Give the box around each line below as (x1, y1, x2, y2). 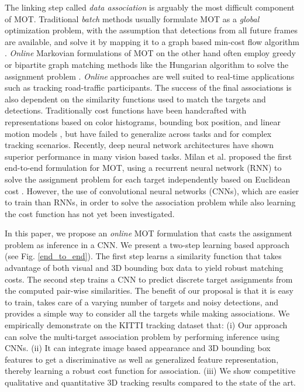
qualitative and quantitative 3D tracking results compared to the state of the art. (5, 376, 296, 388)
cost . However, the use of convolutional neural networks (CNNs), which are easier (5, 184, 299, 197)
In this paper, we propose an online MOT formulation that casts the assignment (5, 227, 293, 239)
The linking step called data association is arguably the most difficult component (5, 1, 295, 13)
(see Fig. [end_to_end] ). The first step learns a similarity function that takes (5, 250, 282, 262)
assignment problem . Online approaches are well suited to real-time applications (5, 70, 295, 82)
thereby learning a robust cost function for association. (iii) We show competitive (5, 365, 296, 377)
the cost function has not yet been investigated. (5, 207, 175, 219)
